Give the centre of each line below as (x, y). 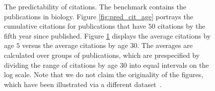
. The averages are (165, 45)
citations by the (181, 26)
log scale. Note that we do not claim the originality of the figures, (104, 74)
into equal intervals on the (169, 65)
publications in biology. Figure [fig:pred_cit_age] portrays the (99, 16)
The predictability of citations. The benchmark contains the (95, 6)
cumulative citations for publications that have (75, 26)
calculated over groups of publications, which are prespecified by (102, 55)
